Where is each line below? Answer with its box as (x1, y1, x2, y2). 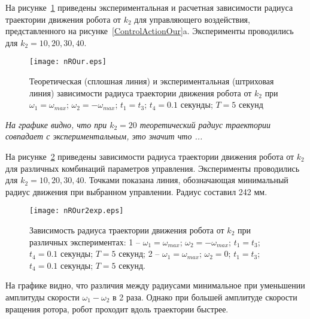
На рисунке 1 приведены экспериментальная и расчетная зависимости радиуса (5, 1, 293, 13)
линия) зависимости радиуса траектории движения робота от (29, 86, 252, 99)
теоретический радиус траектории (139, 118, 271, 130)
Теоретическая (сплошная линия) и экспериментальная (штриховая (29, 75, 274, 87)
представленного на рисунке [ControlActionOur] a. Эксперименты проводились (5, 25, 294, 37)
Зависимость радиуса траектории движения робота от (29, 224, 224, 236)
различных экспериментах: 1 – (29, 235, 140, 248)
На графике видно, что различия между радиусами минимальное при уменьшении (5, 279, 305, 291)
